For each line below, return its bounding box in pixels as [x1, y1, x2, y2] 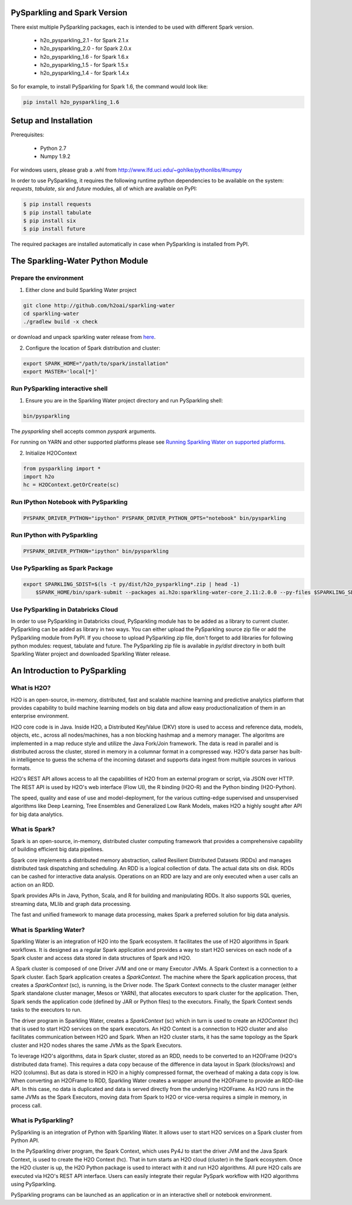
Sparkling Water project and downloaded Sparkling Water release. [11, 650, 171, 657]
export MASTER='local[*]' [23, 368, 98, 375]
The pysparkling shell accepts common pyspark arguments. [11, 428, 157, 435]
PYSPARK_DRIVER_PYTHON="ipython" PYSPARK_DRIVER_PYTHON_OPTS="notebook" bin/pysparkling [23, 515, 287, 521]
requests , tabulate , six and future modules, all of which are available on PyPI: [11, 185, 198, 192]
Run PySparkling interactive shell [11, 385, 108, 393]
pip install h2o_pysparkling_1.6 [23, 99, 120, 105]
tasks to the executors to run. [11, 1006, 82, 1013]
